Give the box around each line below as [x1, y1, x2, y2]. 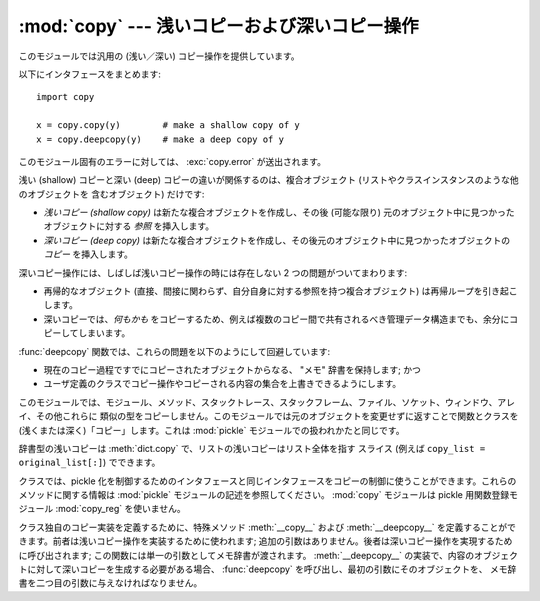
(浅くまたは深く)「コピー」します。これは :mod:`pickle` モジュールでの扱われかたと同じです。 [18, 424, 405, 436]
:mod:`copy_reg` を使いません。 [55, 503, 186, 515]
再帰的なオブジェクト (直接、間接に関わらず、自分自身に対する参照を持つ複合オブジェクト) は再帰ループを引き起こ [43, 285, 518, 297]
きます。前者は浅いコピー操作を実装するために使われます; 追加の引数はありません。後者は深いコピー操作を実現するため [18, 535, 513, 547]
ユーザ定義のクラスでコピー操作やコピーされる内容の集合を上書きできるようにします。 [43, 378, 402, 390]
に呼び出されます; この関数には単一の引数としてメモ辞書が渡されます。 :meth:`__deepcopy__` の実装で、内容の [18, 549, 475, 561]
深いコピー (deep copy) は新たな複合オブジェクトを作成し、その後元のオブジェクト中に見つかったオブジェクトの [43, 234, 510, 246]
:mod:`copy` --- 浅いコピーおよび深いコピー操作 [18, 15, 419, 37]
